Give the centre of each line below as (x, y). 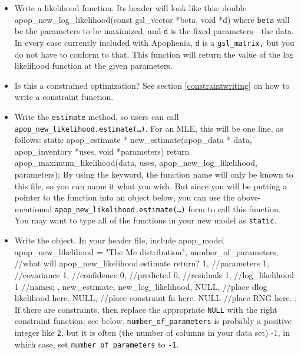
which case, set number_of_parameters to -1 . (97, 344)
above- (249, 197)
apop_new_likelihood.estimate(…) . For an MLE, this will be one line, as (149, 128)
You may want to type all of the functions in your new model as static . (145, 220)
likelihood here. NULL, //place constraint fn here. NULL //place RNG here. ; (156, 298)
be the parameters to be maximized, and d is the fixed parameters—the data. (154, 31)
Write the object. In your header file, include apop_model (119, 240)
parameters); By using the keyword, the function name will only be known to (154, 174)
